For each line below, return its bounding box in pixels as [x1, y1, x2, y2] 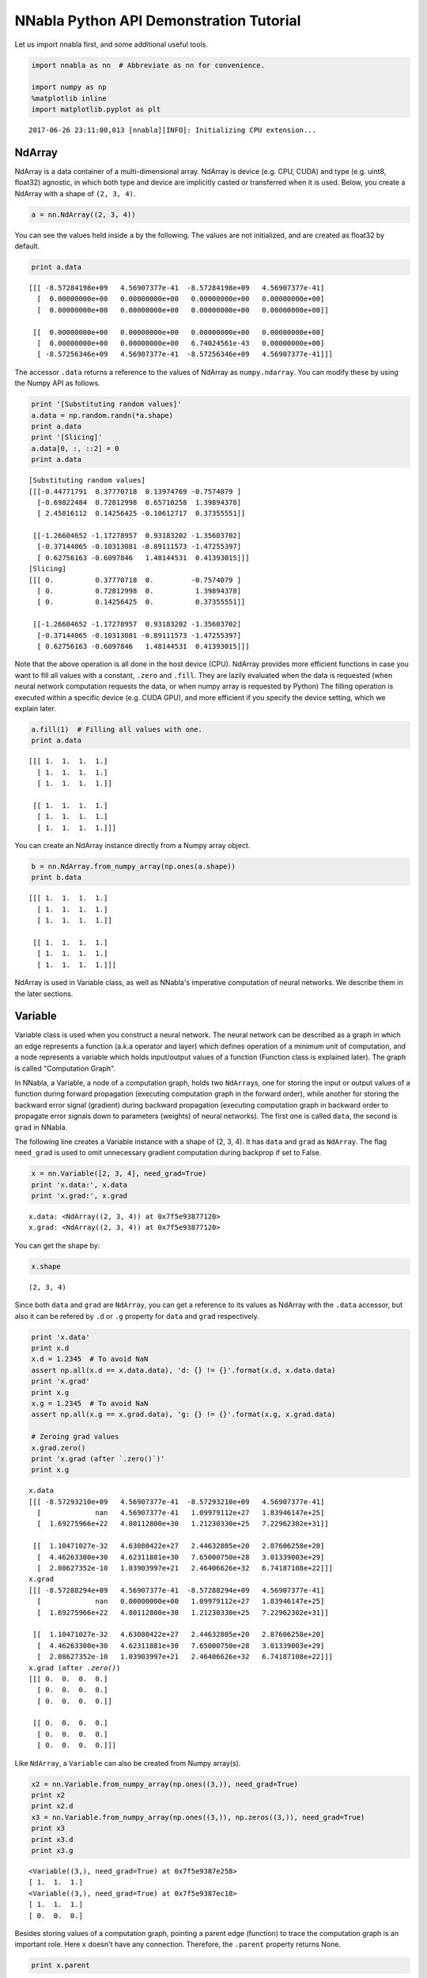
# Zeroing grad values [31, 1432, 119, 1442]
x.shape [31, 1262, 61, 1271]
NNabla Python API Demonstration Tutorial [14, 12, 301, 29]
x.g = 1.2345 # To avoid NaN [31, 1399, 149, 1408]
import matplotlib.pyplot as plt [31, 105, 161, 114]
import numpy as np [31, 83, 107, 92]
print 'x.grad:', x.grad [31, 1192, 128, 1200]
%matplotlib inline [31, 93, 107, 103]
